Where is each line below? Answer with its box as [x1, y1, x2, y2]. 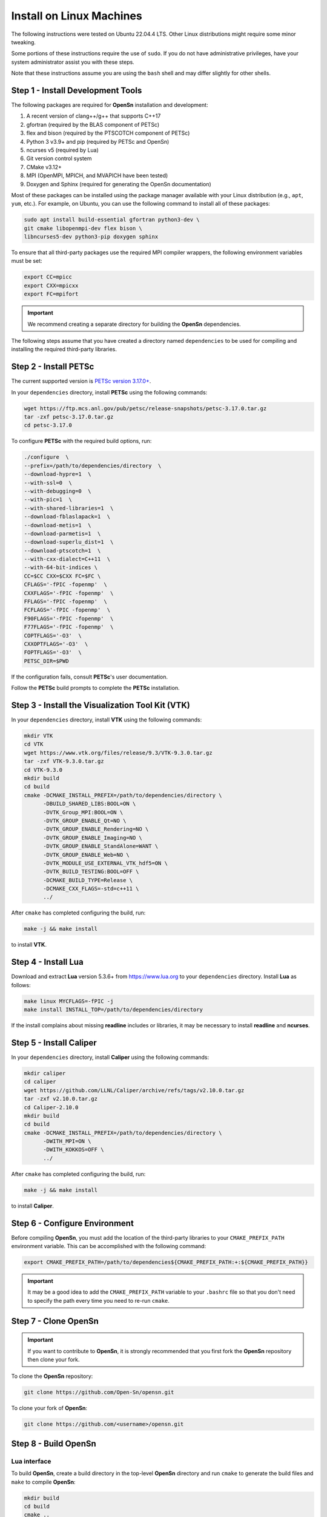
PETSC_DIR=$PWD [24, 657, 69, 664]
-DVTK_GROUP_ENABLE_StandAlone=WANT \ [43, 843, 159, 850]
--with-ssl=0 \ [24, 479, 73, 486]
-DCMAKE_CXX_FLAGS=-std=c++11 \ [43, 885, 139, 892]
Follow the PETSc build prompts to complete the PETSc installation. [11, 684, 180, 692]
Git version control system [26, 155, 92, 162]
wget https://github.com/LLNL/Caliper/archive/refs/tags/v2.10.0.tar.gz [24, 1087, 245, 1093]
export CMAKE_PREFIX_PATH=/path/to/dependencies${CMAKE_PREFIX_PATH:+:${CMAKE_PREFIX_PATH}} [24, 1259, 308, 1266]
